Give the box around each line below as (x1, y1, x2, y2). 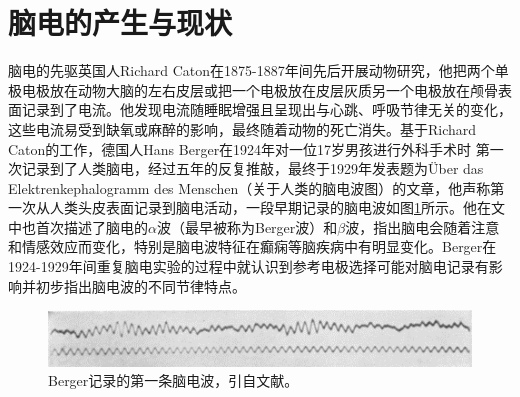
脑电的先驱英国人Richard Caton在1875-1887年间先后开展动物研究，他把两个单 (8, 60, 509, 81)
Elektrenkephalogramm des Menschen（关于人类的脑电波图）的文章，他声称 (8, 177, 491, 198)
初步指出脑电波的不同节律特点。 (35, 275, 246, 296)
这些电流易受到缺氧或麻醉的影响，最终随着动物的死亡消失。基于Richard (8, 118, 477, 139)
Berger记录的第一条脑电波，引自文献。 (48, 370, 299, 391)
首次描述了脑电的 (35, 216, 148, 237)
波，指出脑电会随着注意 (345, 216, 500, 237)
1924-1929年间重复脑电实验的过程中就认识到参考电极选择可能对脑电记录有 (8, 256, 489, 277)
